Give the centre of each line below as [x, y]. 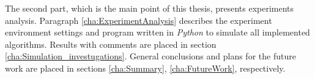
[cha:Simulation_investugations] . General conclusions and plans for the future [150, 56]
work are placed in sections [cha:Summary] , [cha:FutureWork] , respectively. [145, 68]
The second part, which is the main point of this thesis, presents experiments [150, 8]
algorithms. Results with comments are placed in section [111, 44]
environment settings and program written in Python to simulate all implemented [157, 32]
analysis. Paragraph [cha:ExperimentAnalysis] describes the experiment [139, 20]
